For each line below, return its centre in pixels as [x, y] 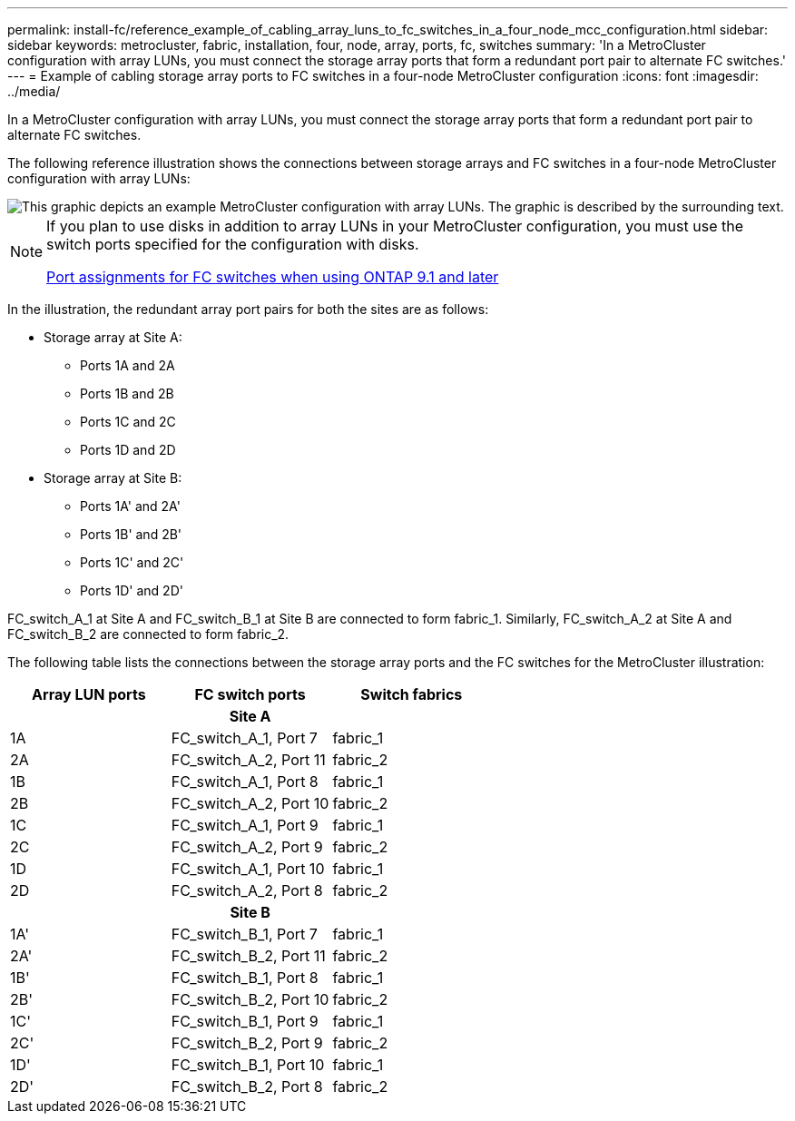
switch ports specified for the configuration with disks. [233, 244]
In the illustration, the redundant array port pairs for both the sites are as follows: [248, 309]
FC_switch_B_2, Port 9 [247, 1043]
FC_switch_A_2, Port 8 [247, 890]
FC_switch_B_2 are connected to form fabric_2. [148, 634]
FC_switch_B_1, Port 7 [244, 934]
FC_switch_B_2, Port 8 [247, 1087]
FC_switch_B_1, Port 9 [245, 1021]
